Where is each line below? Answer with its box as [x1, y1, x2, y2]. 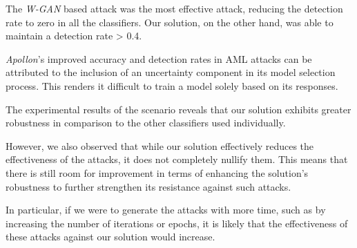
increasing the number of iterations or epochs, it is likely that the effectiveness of [6, 216, 348, 230]
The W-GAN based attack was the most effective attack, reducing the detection [6, 1, 343, 15]
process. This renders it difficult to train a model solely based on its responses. [6, 78, 338, 93]
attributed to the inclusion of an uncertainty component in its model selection [6, 65, 336, 79]
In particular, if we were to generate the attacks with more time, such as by [6, 202, 326, 217]
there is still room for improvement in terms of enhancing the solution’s [6, 165, 309, 180]
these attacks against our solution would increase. [6, 229, 215, 244]
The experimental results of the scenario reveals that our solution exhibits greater [6, 102, 351, 116]
